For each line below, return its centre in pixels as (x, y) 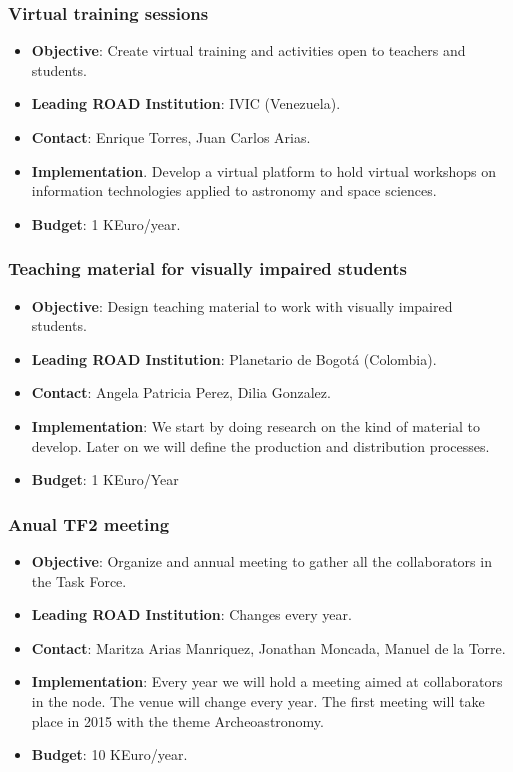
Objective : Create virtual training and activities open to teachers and (248, 50)
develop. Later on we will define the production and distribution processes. (260, 445)
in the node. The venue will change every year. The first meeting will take (258, 700)
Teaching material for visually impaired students (207, 268)
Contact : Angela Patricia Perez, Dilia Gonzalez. (181, 392)
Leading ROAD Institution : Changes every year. (191, 614)
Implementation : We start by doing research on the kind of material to (255, 425)
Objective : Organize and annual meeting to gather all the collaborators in (261, 560)
